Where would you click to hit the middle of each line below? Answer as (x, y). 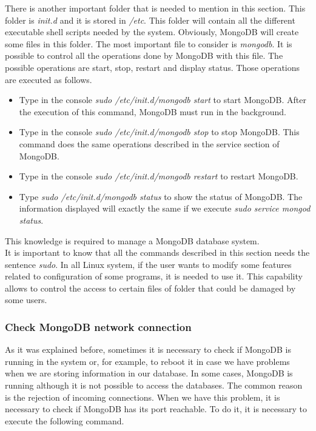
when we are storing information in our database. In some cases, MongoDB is (149, 373)
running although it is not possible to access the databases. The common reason (154, 385)
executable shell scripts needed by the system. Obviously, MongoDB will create (152, 32)
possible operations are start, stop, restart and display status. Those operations (153, 67)
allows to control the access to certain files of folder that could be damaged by (150, 288)
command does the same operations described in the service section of (149, 143)
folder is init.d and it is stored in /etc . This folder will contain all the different (150, 20)
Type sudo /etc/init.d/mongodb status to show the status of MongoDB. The (161, 196)
